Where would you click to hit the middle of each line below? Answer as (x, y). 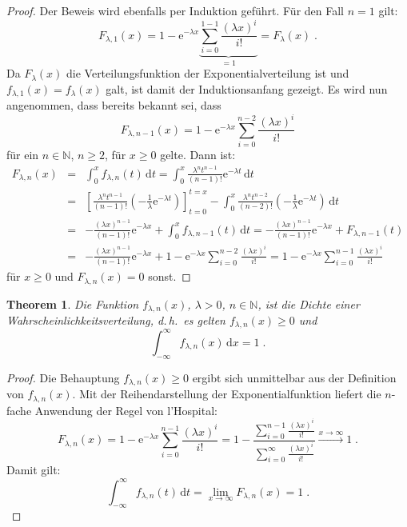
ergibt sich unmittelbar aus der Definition (294, 377)
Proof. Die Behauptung (63, 377)
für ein (23, 155)
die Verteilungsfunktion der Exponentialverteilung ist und (208, 73)
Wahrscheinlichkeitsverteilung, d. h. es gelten (116, 319)
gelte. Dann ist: (198, 155)
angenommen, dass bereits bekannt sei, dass (114, 105)
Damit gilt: (34, 470)
